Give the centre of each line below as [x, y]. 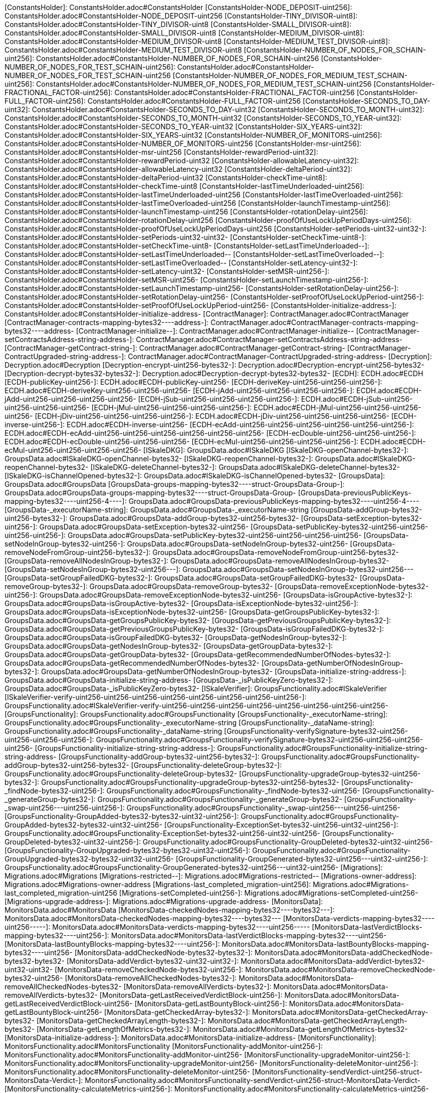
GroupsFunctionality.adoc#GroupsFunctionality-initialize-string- [322, 748]
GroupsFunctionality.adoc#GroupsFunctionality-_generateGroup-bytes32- [220, 799]
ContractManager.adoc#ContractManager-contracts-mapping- [315, 322]
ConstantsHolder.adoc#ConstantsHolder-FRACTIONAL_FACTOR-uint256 [235, 92]
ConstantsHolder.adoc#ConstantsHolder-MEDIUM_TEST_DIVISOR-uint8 [123, 50]
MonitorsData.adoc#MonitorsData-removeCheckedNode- [340, 970]
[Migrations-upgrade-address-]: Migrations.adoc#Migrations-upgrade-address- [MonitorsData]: [164, 901]
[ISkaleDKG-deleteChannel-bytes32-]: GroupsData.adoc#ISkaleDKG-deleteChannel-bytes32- [245, 467]
